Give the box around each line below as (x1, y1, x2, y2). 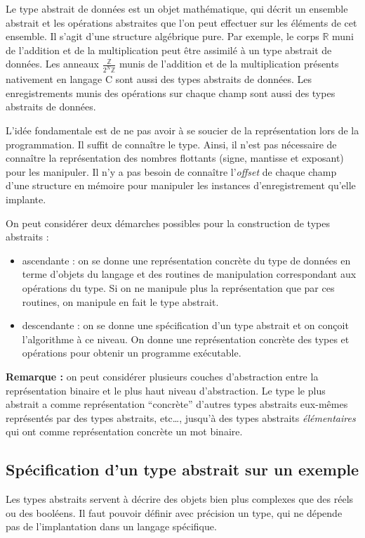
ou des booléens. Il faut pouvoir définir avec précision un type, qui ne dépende (6, 505, 343, 520)
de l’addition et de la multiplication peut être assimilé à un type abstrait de (6, 42, 332, 57)
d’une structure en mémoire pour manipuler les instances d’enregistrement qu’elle (6, 178, 356, 193)
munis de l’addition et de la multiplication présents (119, 56, 339, 71)
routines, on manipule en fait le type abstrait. (22, 294, 219, 309)
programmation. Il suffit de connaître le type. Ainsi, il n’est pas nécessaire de (6, 136, 337, 151)
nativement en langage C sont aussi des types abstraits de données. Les (6, 72, 312, 87)
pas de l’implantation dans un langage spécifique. (6, 519, 217, 534)
